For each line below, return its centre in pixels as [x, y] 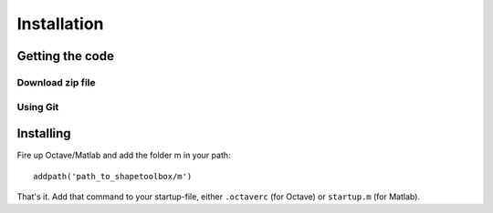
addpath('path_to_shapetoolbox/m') [113, 176]
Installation [60, 24]
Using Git [38, 106]
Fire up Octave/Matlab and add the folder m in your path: [124, 156]
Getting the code [65, 56]
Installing [44, 133]
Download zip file [56, 82]
